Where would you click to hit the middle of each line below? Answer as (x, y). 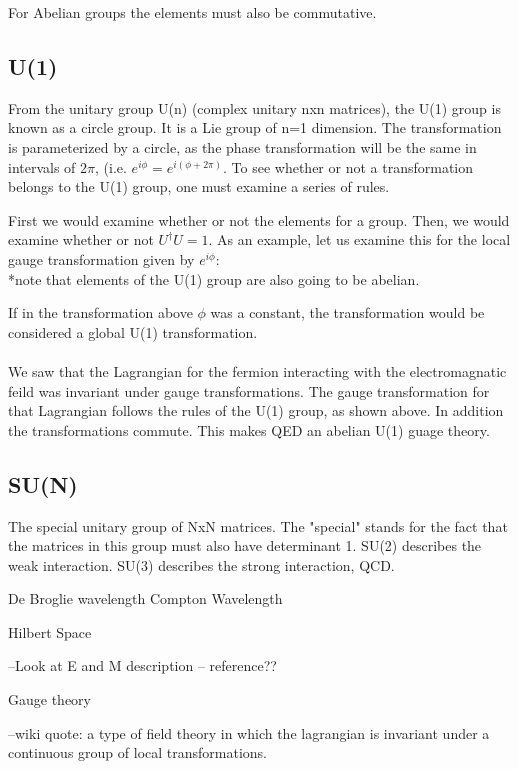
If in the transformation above (100, 312)
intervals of (42, 166)
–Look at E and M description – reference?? (142, 665)
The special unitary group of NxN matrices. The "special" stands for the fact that (258, 525)
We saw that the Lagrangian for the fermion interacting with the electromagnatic (257, 370)
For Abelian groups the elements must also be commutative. (192, 12)
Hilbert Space (50, 631)
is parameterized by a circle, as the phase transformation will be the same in (242, 146)
